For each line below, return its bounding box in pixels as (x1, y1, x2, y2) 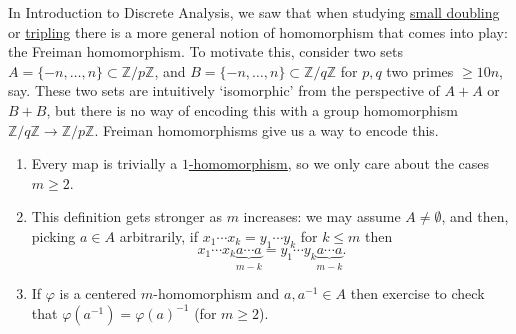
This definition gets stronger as (31, 206, 222, 227)
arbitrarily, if (119, 225, 199, 246)
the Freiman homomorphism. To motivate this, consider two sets (8, 41, 403, 62)
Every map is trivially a (31, 153, 178, 174)
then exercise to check (350, 283, 485, 304)
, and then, (441, 206, 509, 227)
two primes (386, 60, 454, 81)
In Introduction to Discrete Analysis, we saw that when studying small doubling (8, 2, 500, 22)
